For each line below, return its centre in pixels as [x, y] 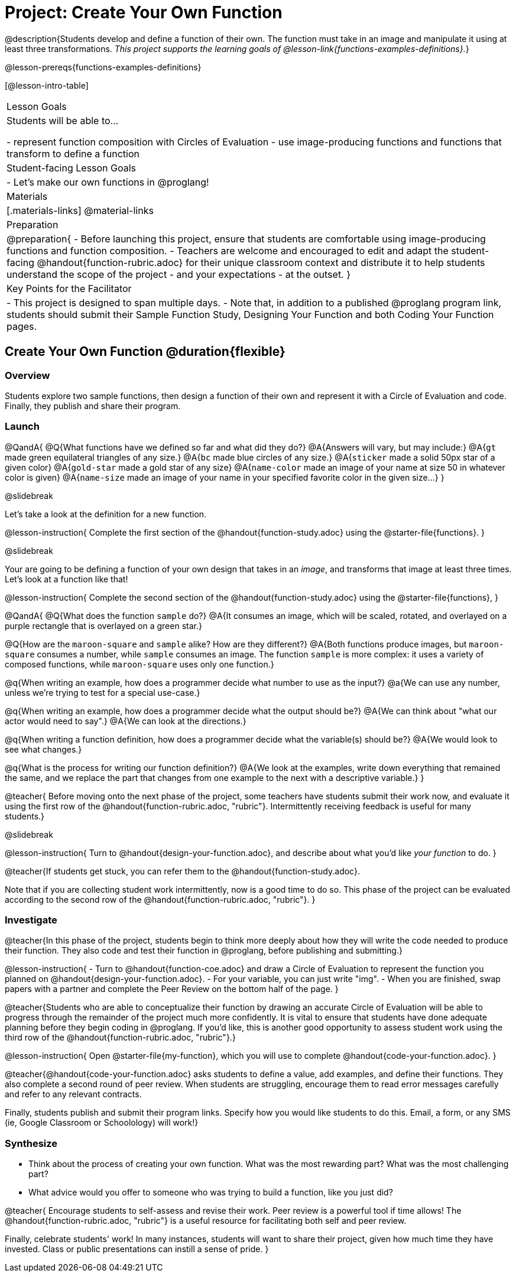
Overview [27, 375]
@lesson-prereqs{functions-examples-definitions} [103, 67]
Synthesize [31, 1143]
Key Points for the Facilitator [69, 288]
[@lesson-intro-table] [47, 85]
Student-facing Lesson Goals [72, 168]
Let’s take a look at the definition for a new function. [106, 514]
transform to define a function [73, 153]
